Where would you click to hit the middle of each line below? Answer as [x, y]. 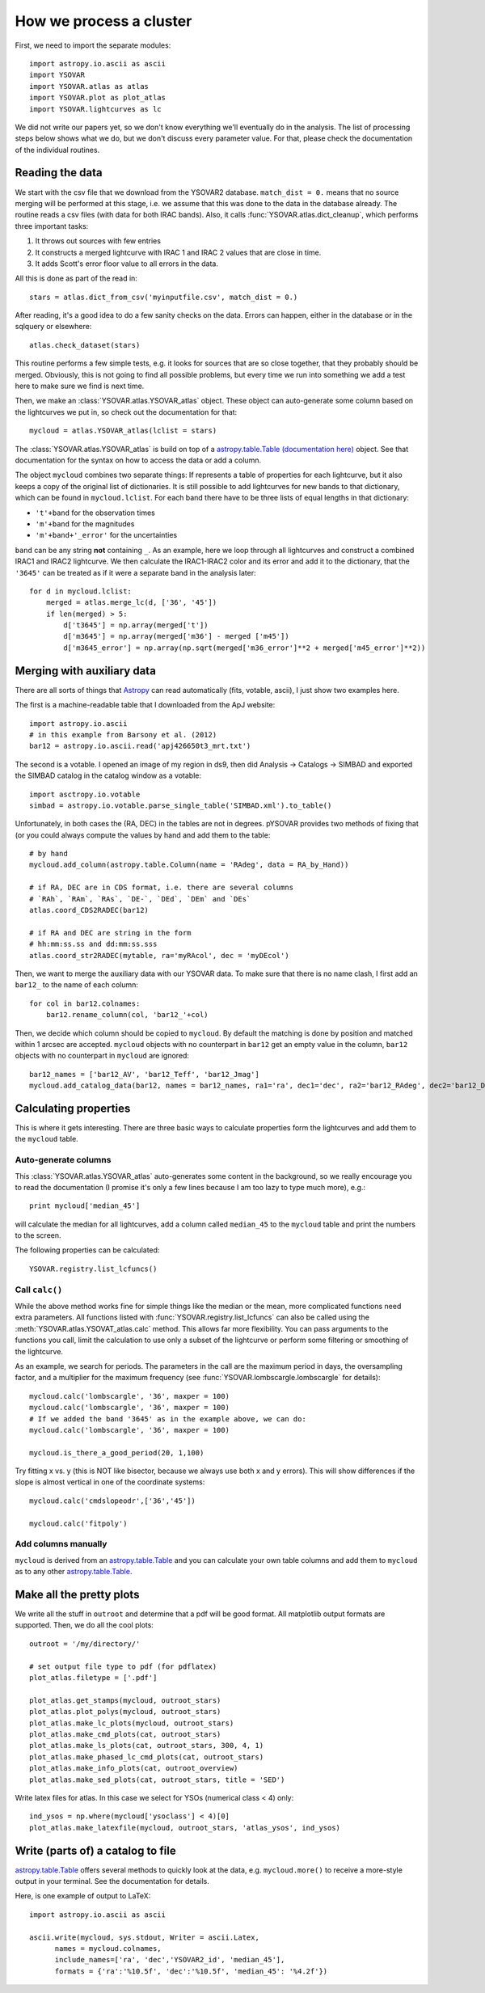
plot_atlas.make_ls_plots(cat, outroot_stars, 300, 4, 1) [147, 1746]
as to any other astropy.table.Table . [74, 1572]
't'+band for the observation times [95, 513]
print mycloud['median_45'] [85, 1206]
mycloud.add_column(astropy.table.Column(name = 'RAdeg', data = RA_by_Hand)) [189, 865]
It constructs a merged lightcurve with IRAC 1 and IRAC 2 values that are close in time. [178, 252]
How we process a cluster [103, 21]
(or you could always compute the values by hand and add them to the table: [143, 835]
